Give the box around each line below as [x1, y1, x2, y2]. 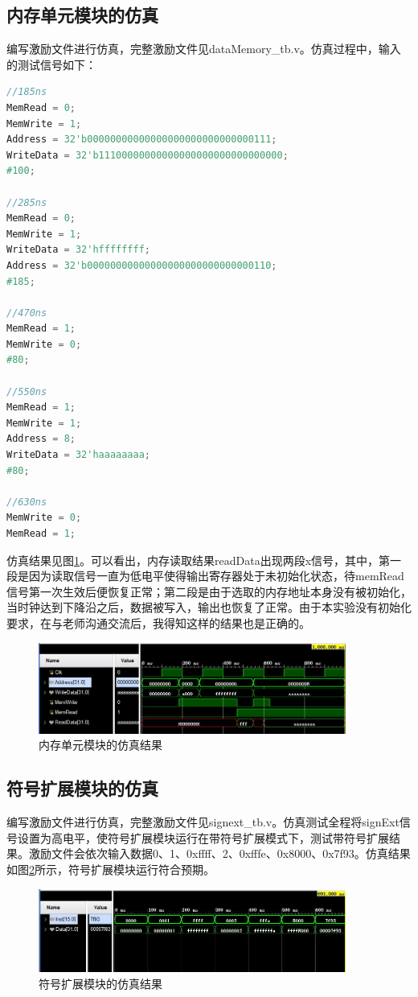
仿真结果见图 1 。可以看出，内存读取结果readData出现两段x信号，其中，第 [6, 551, 391, 568]
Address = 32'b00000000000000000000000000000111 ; [6, 134, 277, 146]
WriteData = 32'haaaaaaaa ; [6, 449, 151, 461]
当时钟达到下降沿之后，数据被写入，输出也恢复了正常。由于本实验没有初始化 [6, 599, 412, 616]
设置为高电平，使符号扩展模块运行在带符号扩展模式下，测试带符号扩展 [17, 829, 389, 846]
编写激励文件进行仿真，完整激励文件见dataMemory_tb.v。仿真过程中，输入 [6, 40, 401, 57]
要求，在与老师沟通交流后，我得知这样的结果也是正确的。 [6, 614, 310, 631]
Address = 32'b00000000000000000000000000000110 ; [6, 259, 277, 271]
